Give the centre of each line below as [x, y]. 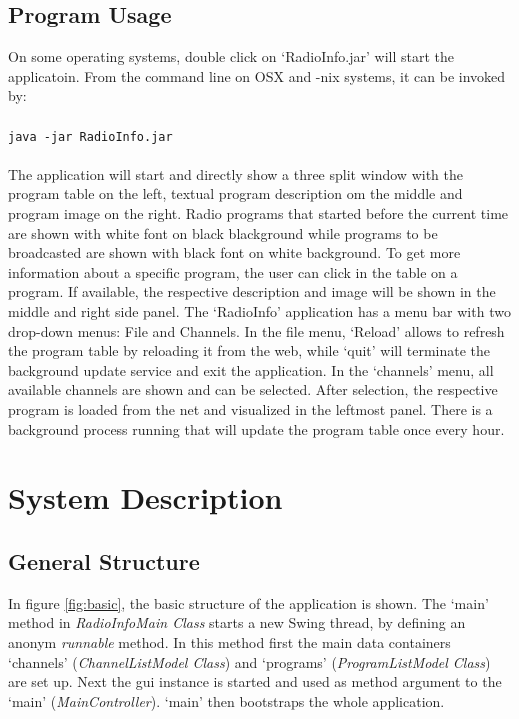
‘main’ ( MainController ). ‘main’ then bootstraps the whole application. [226, 700]
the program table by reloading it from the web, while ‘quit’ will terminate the [249, 350]
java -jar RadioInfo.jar [90, 136]
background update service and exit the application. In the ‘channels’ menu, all [251, 369]
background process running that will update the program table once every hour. [256, 428]
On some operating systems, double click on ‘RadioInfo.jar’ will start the [231, 56]
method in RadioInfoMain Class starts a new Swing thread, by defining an [237, 622]
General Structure [104, 560]
